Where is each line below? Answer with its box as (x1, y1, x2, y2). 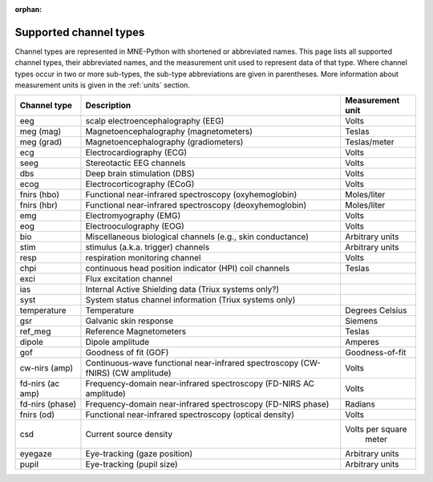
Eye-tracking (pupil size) (85, 459, 178, 470)
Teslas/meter (345, 136, 395, 148)
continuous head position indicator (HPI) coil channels (85, 263, 290, 274)
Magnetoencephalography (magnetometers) (85, 126, 253, 137)
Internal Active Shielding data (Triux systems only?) (85, 284, 280, 295)
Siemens (345, 315, 378, 326)
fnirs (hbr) (19, 200, 58, 211)
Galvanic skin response (85, 315, 174, 326)
